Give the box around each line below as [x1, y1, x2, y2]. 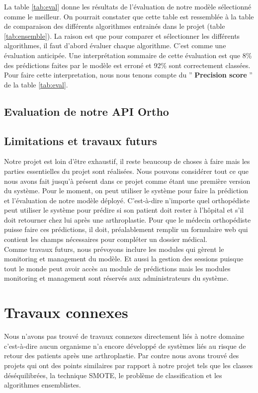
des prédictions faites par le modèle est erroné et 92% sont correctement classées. [4, 60, 251, 70]
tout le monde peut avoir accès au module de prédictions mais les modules [4, 263, 231, 273]
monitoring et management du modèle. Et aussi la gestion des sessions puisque [4, 253, 244, 264]
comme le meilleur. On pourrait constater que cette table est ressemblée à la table [4, 11, 254, 21]
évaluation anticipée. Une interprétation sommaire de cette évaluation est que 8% [4, 50, 252, 60]
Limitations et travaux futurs [4, 133, 157, 148]
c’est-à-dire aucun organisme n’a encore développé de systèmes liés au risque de [4, 340, 246, 351]
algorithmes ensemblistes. [4, 380, 81, 390]
